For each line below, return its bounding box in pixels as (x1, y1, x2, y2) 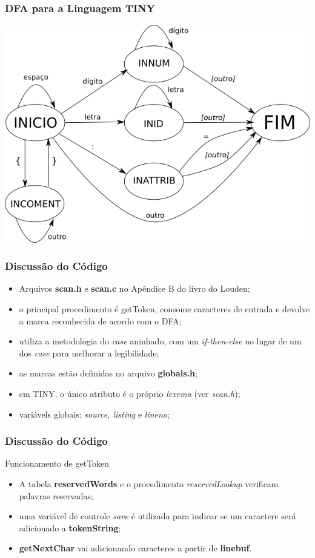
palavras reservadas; (19, 489, 93, 502)
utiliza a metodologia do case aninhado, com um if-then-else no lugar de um (19, 335, 302, 347)
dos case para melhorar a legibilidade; (19, 346, 159, 359)
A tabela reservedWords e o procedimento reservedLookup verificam (19, 478, 279, 490)
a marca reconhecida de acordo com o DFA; (19, 314, 182, 327)
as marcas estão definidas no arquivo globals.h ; (19, 367, 197, 379)
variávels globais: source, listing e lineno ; (19, 407, 170, 420)
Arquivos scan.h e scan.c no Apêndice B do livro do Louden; (19, 282, 250, 295)
